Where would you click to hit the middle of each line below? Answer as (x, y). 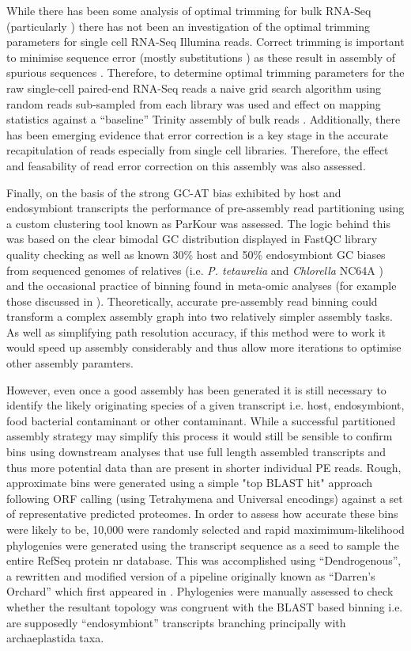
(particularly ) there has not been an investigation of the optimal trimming (189, 26)
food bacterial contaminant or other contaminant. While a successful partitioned (201, 420)
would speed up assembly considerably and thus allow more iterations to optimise (204, 347)
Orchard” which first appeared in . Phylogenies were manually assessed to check (200, 591)
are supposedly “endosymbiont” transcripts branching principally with (176, 622)
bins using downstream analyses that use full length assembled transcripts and (196, 452)
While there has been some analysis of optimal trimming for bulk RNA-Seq (189, 10)
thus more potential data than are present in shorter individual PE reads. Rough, (204, 467)
